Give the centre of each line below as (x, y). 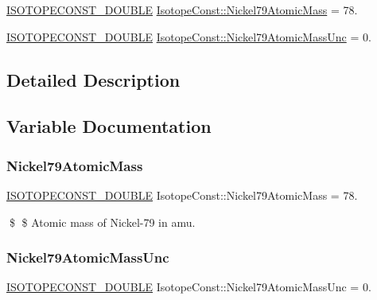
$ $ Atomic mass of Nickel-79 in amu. (102, 222)
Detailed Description (93, 79)
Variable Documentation (109, 126)
